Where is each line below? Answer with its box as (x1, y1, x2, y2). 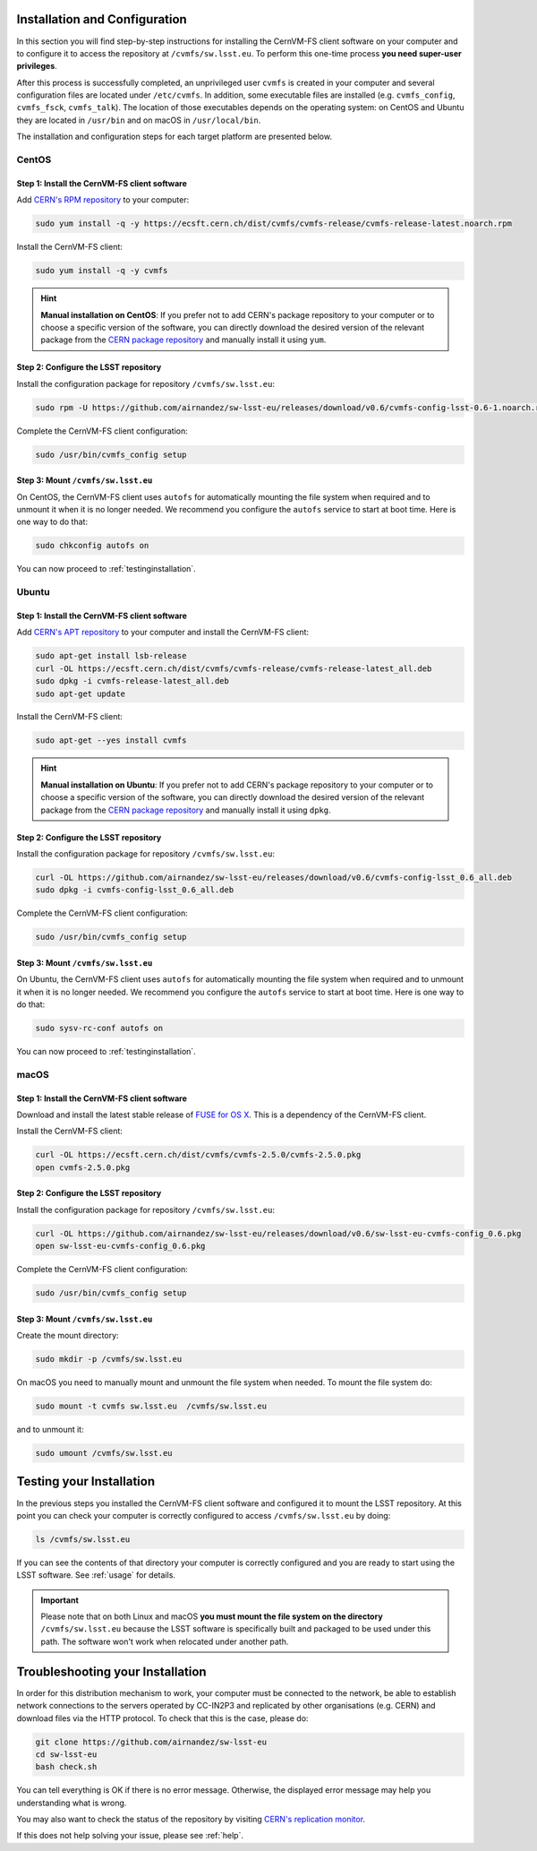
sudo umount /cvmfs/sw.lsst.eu (35, 1448, 174, 1459)
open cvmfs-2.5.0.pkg (35, 1162, 131, 1173)
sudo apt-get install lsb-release (35, 650, 187, 661)
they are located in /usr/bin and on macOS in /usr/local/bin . (16, 115, 261, 125)
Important (40, 1595, 80, 1606)
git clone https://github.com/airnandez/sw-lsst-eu (35, 1736, 268, 1747)
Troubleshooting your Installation (16, 1664, 207, 1679)
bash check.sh (35, 1761, 98, 1772)
